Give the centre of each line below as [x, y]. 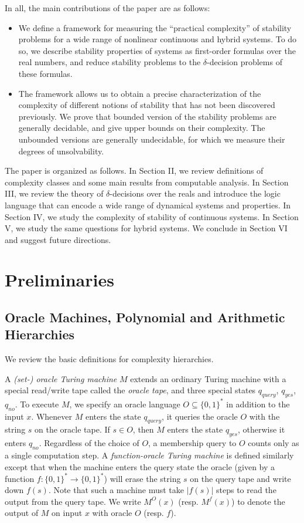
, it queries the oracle [200, 416]
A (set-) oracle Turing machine [61, 378]
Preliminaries [59, 280]
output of [22, 513]
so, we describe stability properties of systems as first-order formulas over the [157, 50]
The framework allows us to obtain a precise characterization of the [140, 93]
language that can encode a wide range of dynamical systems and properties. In [148, 205]
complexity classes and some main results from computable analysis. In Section [147, 182]
